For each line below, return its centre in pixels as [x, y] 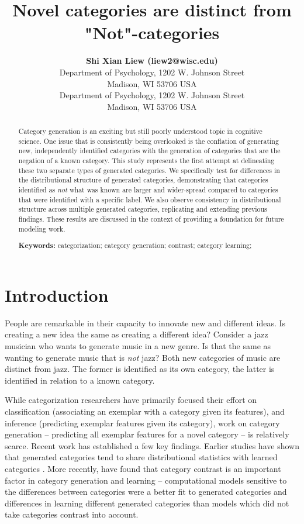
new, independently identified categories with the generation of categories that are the [149, 151]
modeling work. [42, 228]
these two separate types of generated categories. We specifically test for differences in [149, 170]
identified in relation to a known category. [80, 380]
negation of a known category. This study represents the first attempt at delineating [146, 161]
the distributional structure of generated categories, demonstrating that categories [143, 180]
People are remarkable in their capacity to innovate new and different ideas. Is [145, 323]
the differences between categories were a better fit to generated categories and [146, 492]
